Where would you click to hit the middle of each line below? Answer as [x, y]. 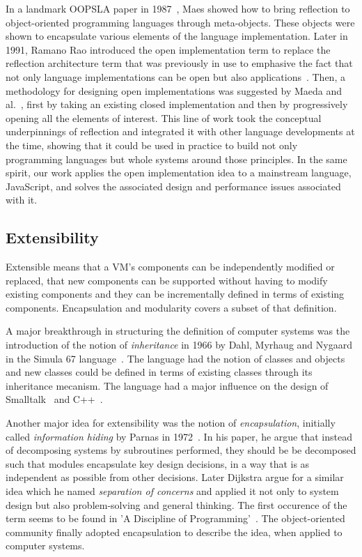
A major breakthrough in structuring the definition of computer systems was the [178, 331]
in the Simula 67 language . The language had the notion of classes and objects [175, 358]
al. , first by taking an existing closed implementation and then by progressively [177, 104]
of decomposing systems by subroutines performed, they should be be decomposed [181, 450]
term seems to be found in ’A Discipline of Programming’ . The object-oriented [175, 518]
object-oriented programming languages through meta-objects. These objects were [180, 22]
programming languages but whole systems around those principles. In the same [176, 159]
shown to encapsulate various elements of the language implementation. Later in [177, 36]
